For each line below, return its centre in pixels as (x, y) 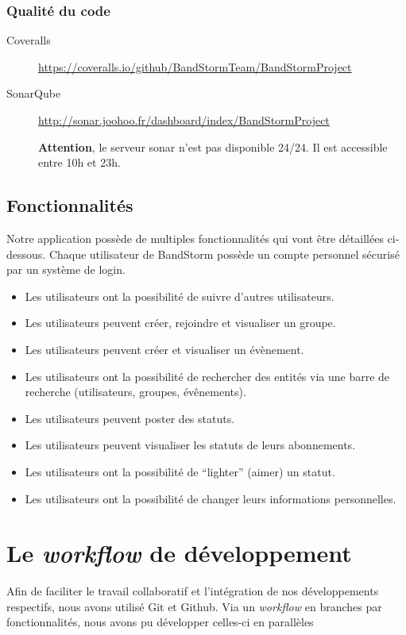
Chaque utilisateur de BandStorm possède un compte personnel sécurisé (224, 254)
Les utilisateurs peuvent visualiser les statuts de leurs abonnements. (190, 445)
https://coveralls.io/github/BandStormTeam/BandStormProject (195, 66)
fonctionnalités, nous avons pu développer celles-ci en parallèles (160, 622)
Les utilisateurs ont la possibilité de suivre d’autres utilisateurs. (180, 296)
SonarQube (34, 93)
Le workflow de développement (179, 553)
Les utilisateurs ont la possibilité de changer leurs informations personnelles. (211, 498)
